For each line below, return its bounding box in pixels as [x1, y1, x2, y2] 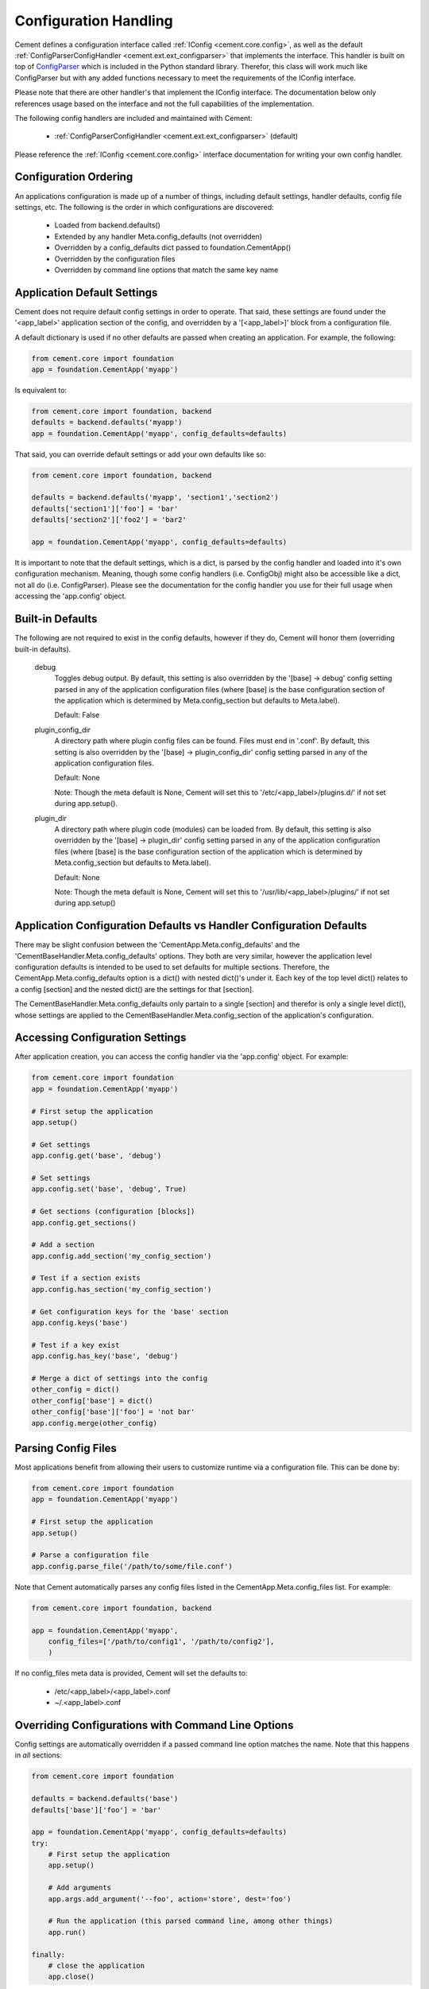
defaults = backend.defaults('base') [31, 1794, 179, 1804]
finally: [31, 1950, 66, 1959]
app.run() [48, 1928, 87, 1936]
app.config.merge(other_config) [31, 1419, 158, 1427]
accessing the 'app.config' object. [14, 591, 127, 601]
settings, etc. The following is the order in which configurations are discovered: [14, 202, 274, 212]
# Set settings [31, 1174, 91, 1182]
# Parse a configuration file [31, 1551, 149, 1559]
